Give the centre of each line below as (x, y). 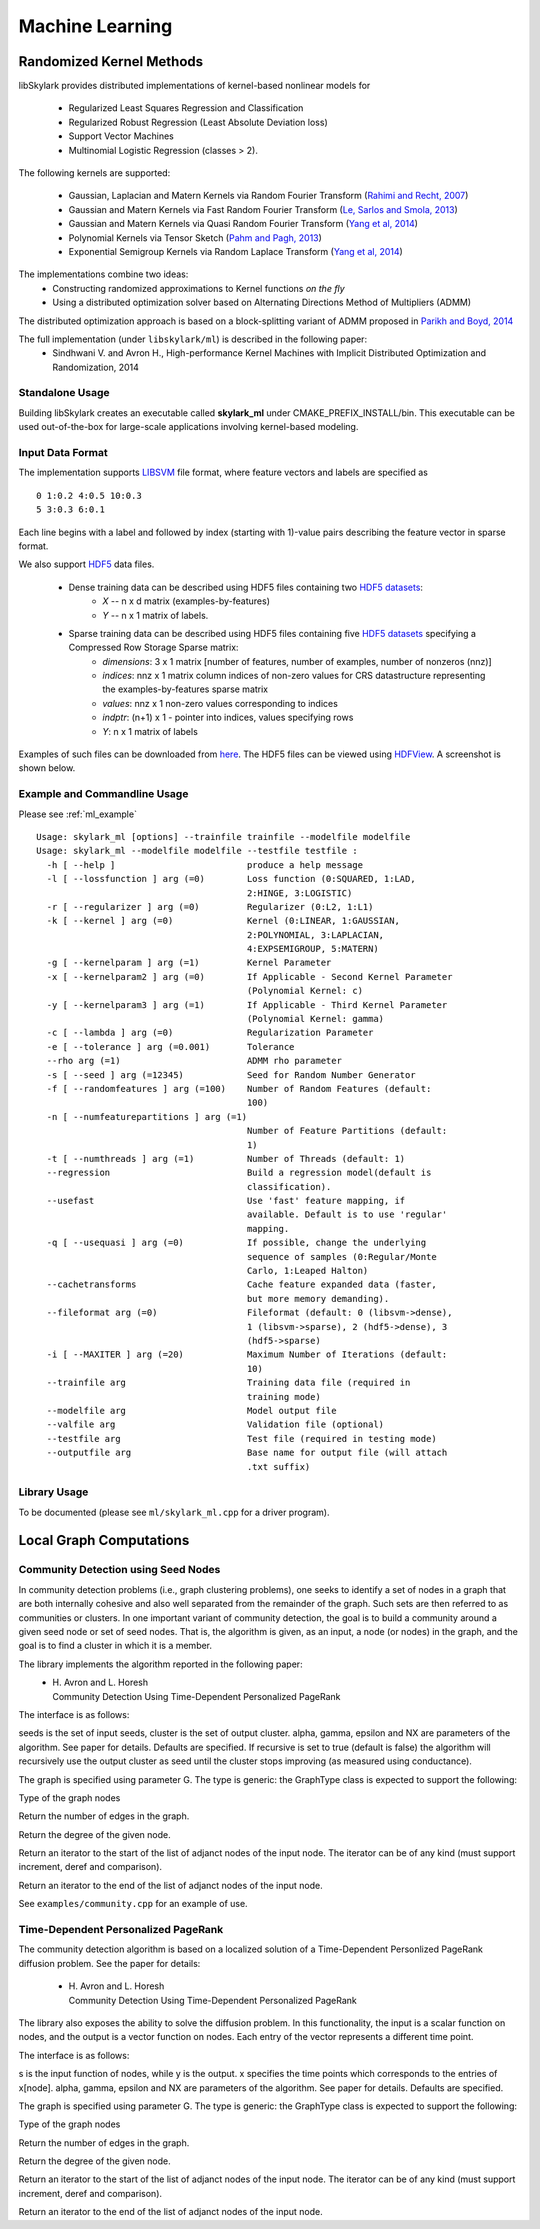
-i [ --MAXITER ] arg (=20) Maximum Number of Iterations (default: (247, 1354)
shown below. (47, 768)
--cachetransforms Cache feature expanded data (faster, (241, 1284)
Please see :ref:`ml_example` (77, 814)
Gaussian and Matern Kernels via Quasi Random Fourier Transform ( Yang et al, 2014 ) (243, 224)
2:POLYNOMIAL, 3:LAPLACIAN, (315, 934)
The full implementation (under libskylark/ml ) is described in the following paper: (193, 339)
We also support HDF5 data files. (86, 564)
